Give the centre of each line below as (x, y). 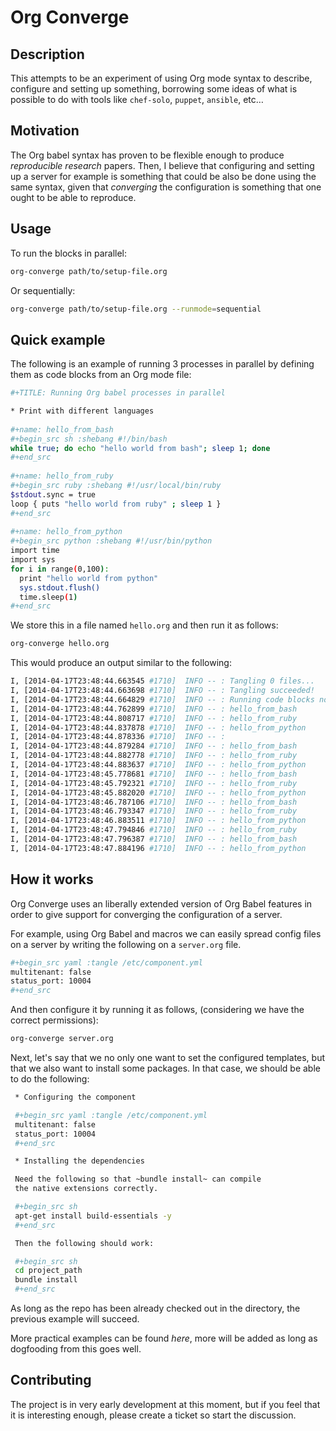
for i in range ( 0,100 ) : (60, 569)
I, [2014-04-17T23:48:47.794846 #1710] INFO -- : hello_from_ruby (154, 830)
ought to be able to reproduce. (73, 197)
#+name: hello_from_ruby (62, 476)
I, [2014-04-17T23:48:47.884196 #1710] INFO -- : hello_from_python (158, 848)
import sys (33, 560)
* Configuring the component (75, 1097)
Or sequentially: (43, 290)
